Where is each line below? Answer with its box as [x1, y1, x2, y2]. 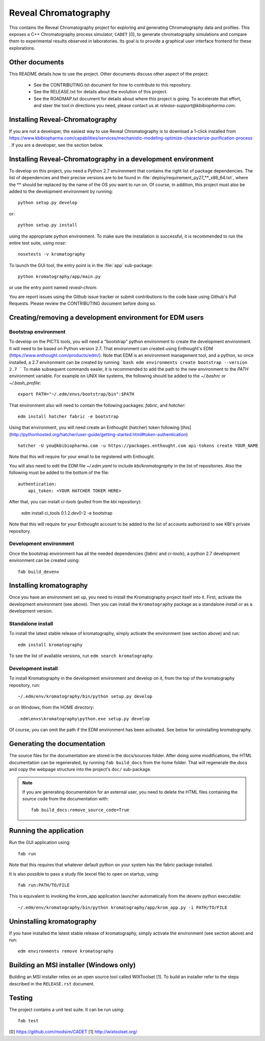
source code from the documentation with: [22, 796, 109, 802]
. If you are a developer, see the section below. [9, 142, 104, 148]
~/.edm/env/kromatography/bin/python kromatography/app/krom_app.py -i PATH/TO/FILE [18, 904, 228, 910]
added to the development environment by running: [9, 188, 113, 194]
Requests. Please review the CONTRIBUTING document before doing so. [9, 301, 157, 306]
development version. [9, 608, 53, 614]
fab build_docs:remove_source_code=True [31, 807, 130, 813]
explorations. [9, 45, 36, 51]
